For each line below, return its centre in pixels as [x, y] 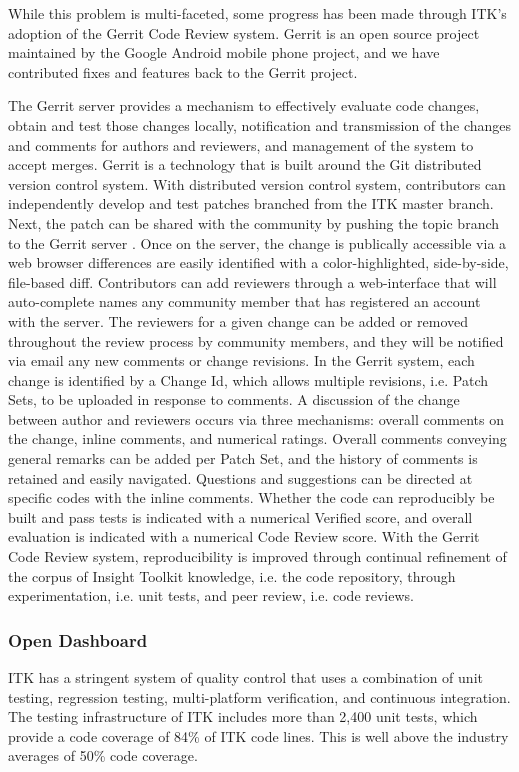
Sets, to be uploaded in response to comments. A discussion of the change [234, 399]
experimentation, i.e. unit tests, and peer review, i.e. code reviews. [211, 595]
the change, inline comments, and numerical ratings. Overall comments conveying [257, 438]
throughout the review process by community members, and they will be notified [256, 340]
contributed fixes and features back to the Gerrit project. [183, 71]
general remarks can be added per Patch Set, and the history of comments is [243, 458]
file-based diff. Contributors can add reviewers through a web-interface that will [252, 281]
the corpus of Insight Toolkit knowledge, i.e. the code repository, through [232, 575]
